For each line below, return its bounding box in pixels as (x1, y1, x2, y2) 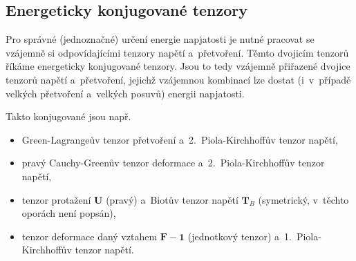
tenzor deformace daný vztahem (21, 229, 158, 243)
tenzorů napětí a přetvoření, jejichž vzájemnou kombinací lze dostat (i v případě (6, 72, 351, 86)
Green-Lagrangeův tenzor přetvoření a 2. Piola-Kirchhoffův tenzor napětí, (21, 132, 338, 146)
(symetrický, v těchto (258, 192, 349, 206)
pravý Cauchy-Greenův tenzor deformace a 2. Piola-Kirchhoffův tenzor (21, 155, 325, 170)
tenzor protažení (21, 192, 91, 206)
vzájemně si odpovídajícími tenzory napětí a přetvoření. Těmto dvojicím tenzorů (6, 45, 349, 59)
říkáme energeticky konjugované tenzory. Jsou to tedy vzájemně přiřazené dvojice (6, 59, 350, 73)
